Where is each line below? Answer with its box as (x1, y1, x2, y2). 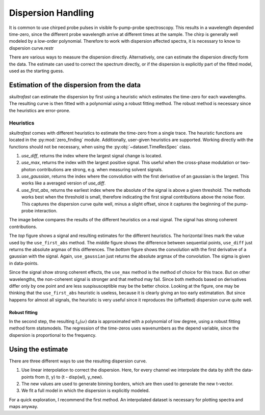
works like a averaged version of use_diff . (21, 180, 106, 186)
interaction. (34, 208, 57, 214)
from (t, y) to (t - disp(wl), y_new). (35, 374, 103, 380)
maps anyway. (9, 404, 39, 410)
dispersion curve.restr (9, 45, 54, 51)
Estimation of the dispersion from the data (9, 81, 141, 89)
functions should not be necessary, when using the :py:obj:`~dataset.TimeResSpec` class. (9, 144, 191, 149)
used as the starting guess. (9, 68, 64, 74)
